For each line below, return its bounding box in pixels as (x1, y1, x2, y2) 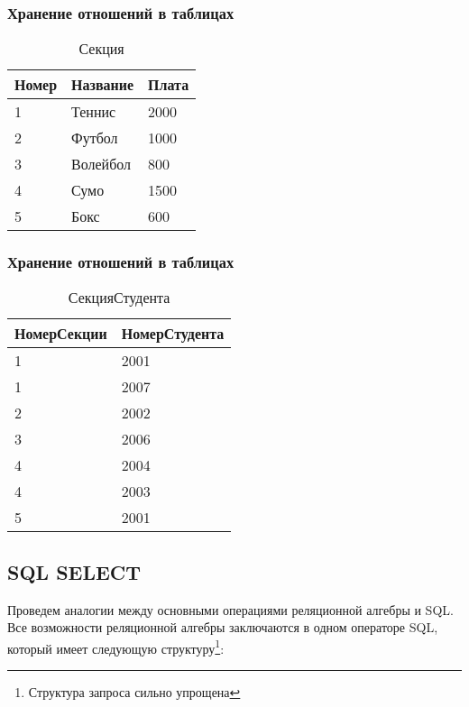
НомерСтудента (121, 323, 225, 344)
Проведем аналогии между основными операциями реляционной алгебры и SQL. (7, 600, 454, 619)
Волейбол (71, 153, 132, 175)
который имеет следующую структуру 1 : (7, 636, 225, 657)
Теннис (71, 101, 116, 123)
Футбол (71, 127, 118, 149)
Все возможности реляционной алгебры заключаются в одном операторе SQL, (7, 618, 438, 637)
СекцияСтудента (68, 287, 170, 308)
